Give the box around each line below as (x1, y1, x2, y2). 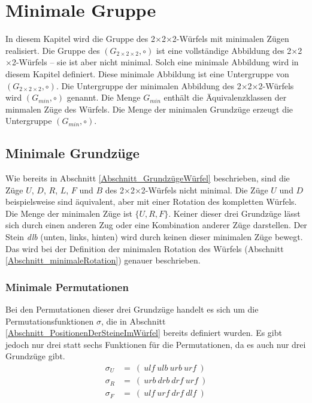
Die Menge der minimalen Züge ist (5, 207, 132, 219)
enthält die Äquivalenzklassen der (163, 91, 287, 104)
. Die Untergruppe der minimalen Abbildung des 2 (56, 79, 241, 92)
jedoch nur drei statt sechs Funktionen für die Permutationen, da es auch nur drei (5, 338, 306, 350)
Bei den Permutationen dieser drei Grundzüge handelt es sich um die (5, 303, 259, 316)
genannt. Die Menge (66, 91, 141, 104)
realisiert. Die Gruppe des (5, 44, 100, 56)
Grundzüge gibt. (5, 350, 65, 362)
